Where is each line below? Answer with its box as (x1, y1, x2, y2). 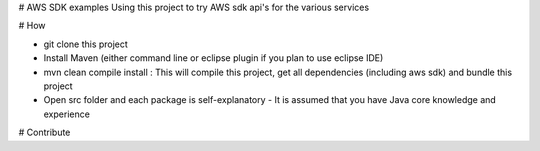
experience (43, 108, 90, 120)
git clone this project (43, 38, 129, 50)
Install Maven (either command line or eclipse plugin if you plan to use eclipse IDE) (43, 52, 384, 64)
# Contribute (18, 126, 71, 139)
